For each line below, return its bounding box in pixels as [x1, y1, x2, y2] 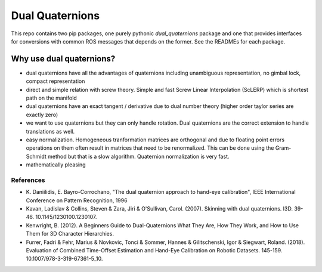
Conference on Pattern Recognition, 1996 [26, 197, 128, 204]
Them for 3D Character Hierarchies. [26, 230, 114, 237]
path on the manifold [26, 94, 77, 101]
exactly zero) [26, 111, 58, 118]
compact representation [26, 78, 85, 85]
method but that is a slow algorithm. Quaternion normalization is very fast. [48, 153, 230, 160]
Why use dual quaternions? [11, 54, 116, 64]
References [11, 176, 45, 184]
